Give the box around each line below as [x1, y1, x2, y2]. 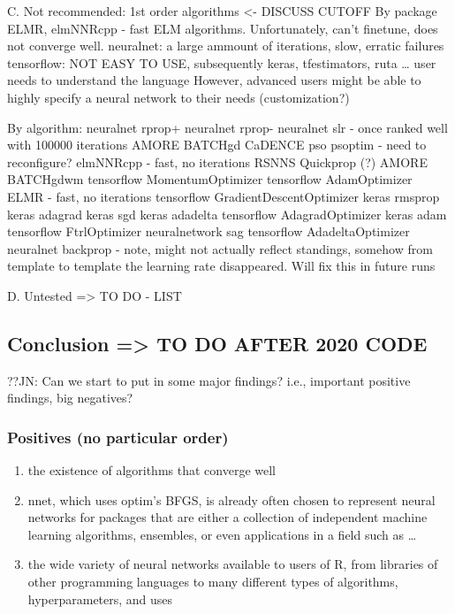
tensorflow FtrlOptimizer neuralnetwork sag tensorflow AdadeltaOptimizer [7, 222, 410, 241]
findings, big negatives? [7, 388, 133, 407]
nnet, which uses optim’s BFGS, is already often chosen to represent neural [27, 490, 436, 509]
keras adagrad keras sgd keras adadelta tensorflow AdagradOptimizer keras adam [7, 204, 447, 223]
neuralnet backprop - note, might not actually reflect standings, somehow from [7, 239, 433, 257]
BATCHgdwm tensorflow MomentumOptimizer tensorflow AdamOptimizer [7, 170, 413, 188]
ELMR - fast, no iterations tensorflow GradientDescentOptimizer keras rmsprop [7, 187, 440, 205]
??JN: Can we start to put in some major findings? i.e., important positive [7, 371, 411, 389]
